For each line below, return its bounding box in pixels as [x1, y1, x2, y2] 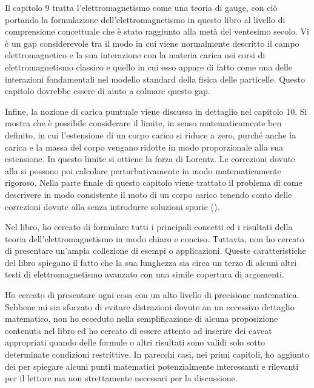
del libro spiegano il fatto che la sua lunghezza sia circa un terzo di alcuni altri [5, 256, 297, 268]
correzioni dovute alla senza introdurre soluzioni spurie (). [5, 200, 220, 213]
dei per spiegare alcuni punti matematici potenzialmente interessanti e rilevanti [5, 359, 299, 372]
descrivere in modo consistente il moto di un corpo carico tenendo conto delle [5, 188, 292, 200]
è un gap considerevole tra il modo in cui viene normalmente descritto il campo [5, 36, 299, 49]
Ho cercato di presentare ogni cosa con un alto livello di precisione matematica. [5, 288, 299, 301]
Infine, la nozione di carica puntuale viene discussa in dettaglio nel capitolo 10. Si [5, 104, 307, 117]
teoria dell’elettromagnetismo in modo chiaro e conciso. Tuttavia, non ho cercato [5, 232, 304, 245]
